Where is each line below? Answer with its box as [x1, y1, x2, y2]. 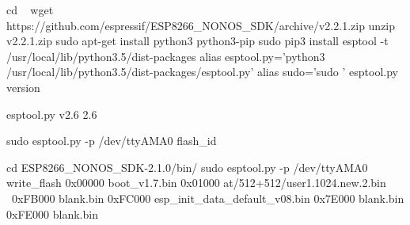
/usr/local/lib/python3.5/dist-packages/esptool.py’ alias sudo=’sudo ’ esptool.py [6, 63, 398, 80]
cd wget [6, 2, 54, 17]
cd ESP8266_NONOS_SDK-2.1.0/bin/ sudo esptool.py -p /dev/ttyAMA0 [6, 158, 368, 175]
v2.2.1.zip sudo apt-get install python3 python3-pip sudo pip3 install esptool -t [6, 32, 389, 49]
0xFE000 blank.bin [6, 205, 98, 222]
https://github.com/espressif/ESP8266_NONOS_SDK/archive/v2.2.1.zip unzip [6, 17, 396, 33]
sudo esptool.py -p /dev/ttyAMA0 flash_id [6, 132, 217, 149]
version [6, 78, 40, 95]
